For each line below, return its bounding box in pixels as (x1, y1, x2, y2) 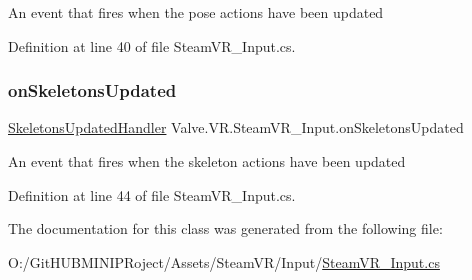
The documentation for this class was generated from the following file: (8, 218, 443, 239)
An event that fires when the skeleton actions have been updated (8, 151, 406, 171)
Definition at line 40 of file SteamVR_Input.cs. (8, 35, 296, 56)
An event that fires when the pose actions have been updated (8, 2, 384, 22)
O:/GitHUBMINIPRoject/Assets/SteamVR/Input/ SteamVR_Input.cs (8, 251, 440, 272)
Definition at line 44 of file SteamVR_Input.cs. (8, 184, 296, 205)
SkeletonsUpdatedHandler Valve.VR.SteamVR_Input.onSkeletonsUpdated (8, 117, 464, 138)
